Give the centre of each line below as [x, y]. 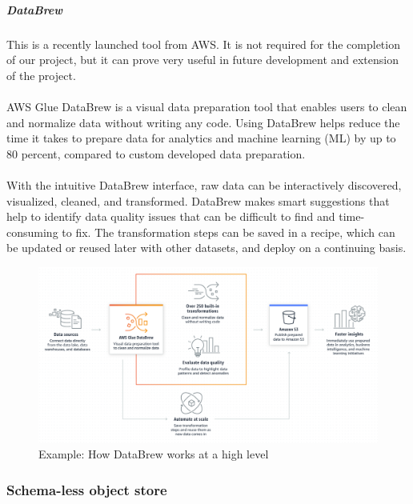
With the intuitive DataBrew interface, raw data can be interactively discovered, [204, 184]
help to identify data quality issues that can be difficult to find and [171, 216]
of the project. [41, 75]
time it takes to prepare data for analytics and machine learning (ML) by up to [201, 138]
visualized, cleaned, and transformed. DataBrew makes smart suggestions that [198, 200]
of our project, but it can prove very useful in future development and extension [202, 60]
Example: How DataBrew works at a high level [154, 454]
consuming [32, 232]
